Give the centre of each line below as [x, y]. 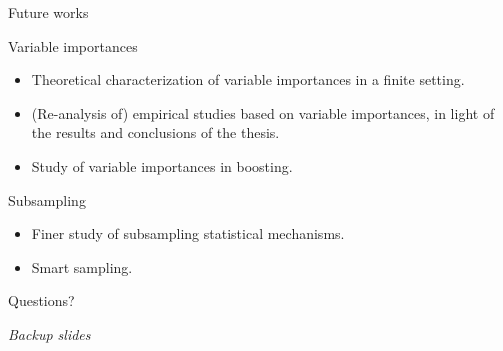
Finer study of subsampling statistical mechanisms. [188, 233]
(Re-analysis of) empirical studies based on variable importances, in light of [263, 112]
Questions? [41, 300]
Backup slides [49, 333]
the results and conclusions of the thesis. [155, 132]
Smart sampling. [82, 266]
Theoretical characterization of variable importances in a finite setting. [248, 79]
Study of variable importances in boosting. [162, 165]
